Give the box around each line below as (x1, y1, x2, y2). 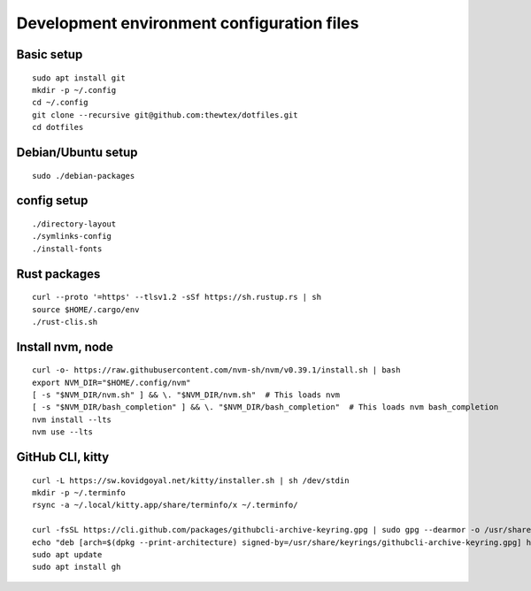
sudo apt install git (32, 73, 126, 83)
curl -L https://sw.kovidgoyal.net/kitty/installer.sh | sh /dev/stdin (32, 475, 350, 486)
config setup (16, 193, 88, 208)
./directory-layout (32, 219, 117, 229)
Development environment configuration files (16, 13, 359, 33)
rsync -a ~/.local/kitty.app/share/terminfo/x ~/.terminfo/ (32, 500, 298, 510)
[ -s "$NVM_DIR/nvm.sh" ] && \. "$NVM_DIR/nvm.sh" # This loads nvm (32, 390, 341, 400)
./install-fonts (32, 243, 103, 254)
